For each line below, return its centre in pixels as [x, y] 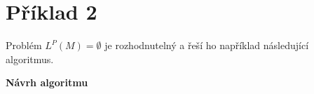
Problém [24, 45]
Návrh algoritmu [47, 82]
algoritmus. [30, 59]
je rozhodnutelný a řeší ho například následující [207, 45]
